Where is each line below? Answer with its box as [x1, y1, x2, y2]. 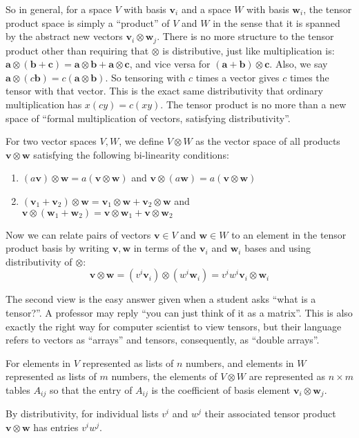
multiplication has [6, 97, 82, 112]
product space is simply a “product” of [6, 15, 170, 30]
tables [6, 382, 30, 397]
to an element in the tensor [231, 227, 347, 241]
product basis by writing [6, 241, 109, 255]
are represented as [249, 369, 326, 384]
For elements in [6, 355, 71, 370]
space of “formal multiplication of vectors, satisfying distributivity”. [6, 110, 291, 125]
